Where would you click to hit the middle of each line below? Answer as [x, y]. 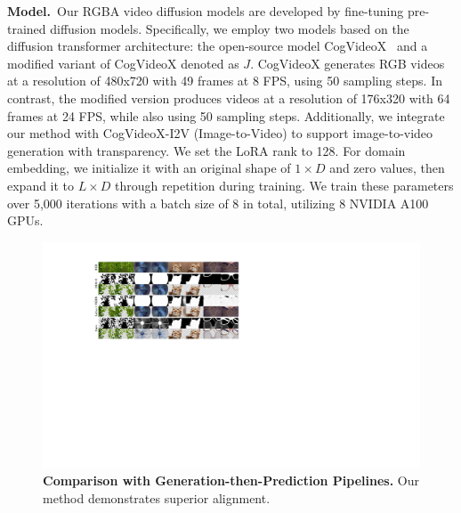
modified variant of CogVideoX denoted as [123, 63]
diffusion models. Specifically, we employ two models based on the [230, 28]
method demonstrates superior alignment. [157, 497]
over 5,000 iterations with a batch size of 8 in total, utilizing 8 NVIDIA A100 [218, 203]
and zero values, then [387, 168]
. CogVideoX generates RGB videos [348, 63]
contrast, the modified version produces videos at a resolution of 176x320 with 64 [229, 98]
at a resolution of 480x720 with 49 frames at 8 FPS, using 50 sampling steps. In [225, 81]
